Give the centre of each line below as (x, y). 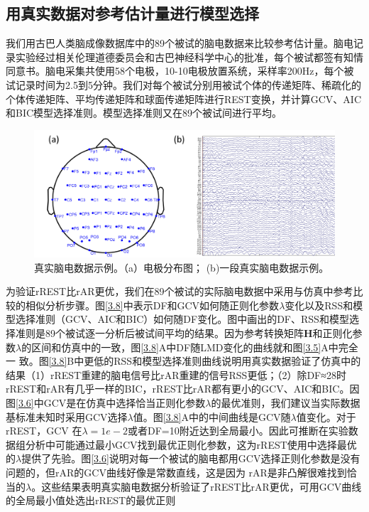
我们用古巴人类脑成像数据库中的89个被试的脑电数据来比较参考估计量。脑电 (180, 43)
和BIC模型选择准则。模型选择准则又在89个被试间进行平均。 (144, 113)
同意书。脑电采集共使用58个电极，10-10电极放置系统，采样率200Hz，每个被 (180, 71)
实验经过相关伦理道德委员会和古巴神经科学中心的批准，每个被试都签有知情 (189, 57)
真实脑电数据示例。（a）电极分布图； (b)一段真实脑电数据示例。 (182, 267)
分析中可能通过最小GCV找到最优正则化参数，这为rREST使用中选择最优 (191, 444)
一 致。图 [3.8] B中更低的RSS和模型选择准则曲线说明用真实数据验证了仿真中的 (183, 361)
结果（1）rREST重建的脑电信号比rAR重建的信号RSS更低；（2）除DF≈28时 (176, 374)
